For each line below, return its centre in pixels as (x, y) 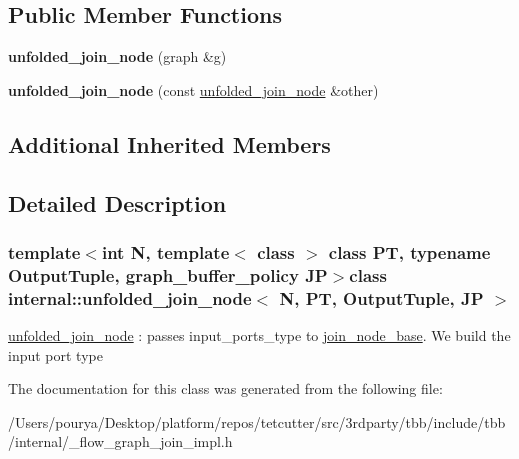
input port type (55, 354)
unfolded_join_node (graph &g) (117, 56)
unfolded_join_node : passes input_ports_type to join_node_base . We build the (259, 335)
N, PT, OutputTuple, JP (381, 297)
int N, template (165, 251)
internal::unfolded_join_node (130, 297)
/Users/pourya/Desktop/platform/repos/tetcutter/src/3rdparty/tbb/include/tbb (257, 421)
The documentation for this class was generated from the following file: (225, 388)
